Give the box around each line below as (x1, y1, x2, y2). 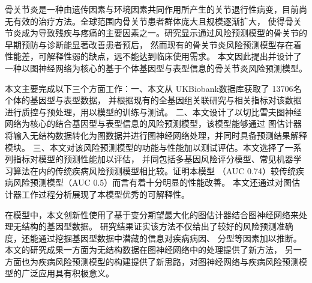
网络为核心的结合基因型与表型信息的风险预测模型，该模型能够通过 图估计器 (5, 117, 302, 130)
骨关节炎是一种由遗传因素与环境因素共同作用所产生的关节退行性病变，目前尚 (5, 3, 307, 15)
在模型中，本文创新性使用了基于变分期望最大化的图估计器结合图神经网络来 (5, 208, 299, 221)
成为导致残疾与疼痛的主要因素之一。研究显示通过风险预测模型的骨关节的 (21, 26, 307, 39)
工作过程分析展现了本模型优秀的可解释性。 (21, 187, 190, 200)
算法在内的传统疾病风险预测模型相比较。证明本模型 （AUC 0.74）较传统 (13, 164, 296, 177)
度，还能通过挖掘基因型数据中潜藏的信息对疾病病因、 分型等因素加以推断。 (5, 231, 302, 244)
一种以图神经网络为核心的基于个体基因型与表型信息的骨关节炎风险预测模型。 (5, 61, 307, 74)
